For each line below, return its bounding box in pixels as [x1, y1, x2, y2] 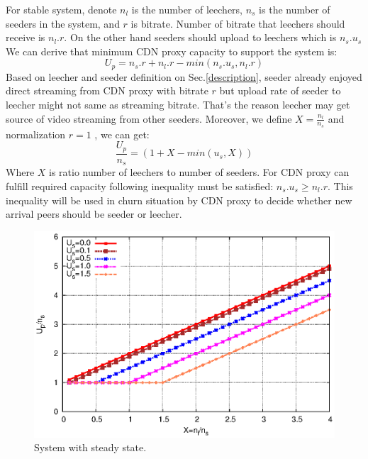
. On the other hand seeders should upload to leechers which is [64, 30, 337, 45]
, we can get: [94, 126, 150, 141]
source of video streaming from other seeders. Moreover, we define [6, 111, 292, 126]
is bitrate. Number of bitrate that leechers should [130, 16, 345, 31]
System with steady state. [34, 440, 147, 455]
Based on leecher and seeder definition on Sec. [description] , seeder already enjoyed [6, 69, 362, 84]
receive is [6, 30, 45, 45]
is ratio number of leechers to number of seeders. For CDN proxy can [49, 165, 350, 179]
